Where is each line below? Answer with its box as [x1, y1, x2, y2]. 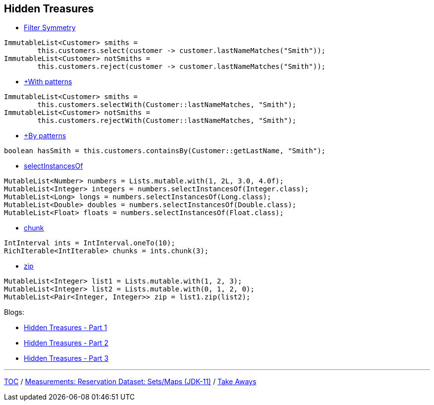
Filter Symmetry [24, 23, 76, 32]
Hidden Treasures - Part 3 [24, 354, 108, 363]
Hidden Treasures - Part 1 [24, 323, 107, 332]
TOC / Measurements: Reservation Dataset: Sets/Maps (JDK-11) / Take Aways [4, 377, 257, 386]
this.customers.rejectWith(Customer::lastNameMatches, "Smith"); [37, 116, 297, 125]
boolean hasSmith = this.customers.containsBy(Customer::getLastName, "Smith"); [4, 147, 326, 155]
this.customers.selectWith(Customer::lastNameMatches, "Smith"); [37, 101, 297, 109]
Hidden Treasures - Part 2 [24, 339, 108, 347]
